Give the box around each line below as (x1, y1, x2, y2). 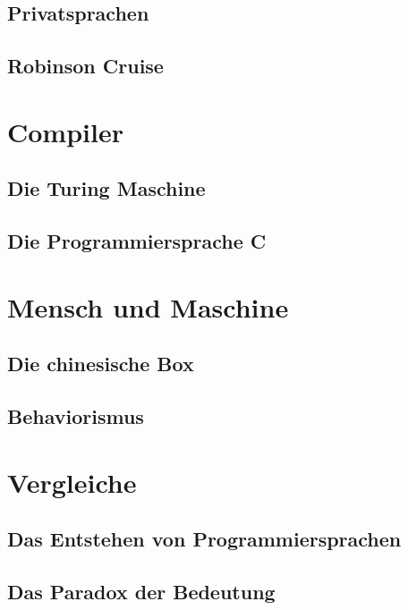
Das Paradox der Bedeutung (7, 577, 276, 605)
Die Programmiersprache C (7, 227, 267, 255)
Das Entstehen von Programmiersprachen (7, 525, 402, 553)
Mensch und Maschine (7, 288, 289, 325)
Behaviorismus (7, 402, 144, 430)
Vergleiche (7, 463, 137, 500)
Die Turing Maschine (7, 174, 206, 202)
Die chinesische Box (7, 350, 194, 377)
